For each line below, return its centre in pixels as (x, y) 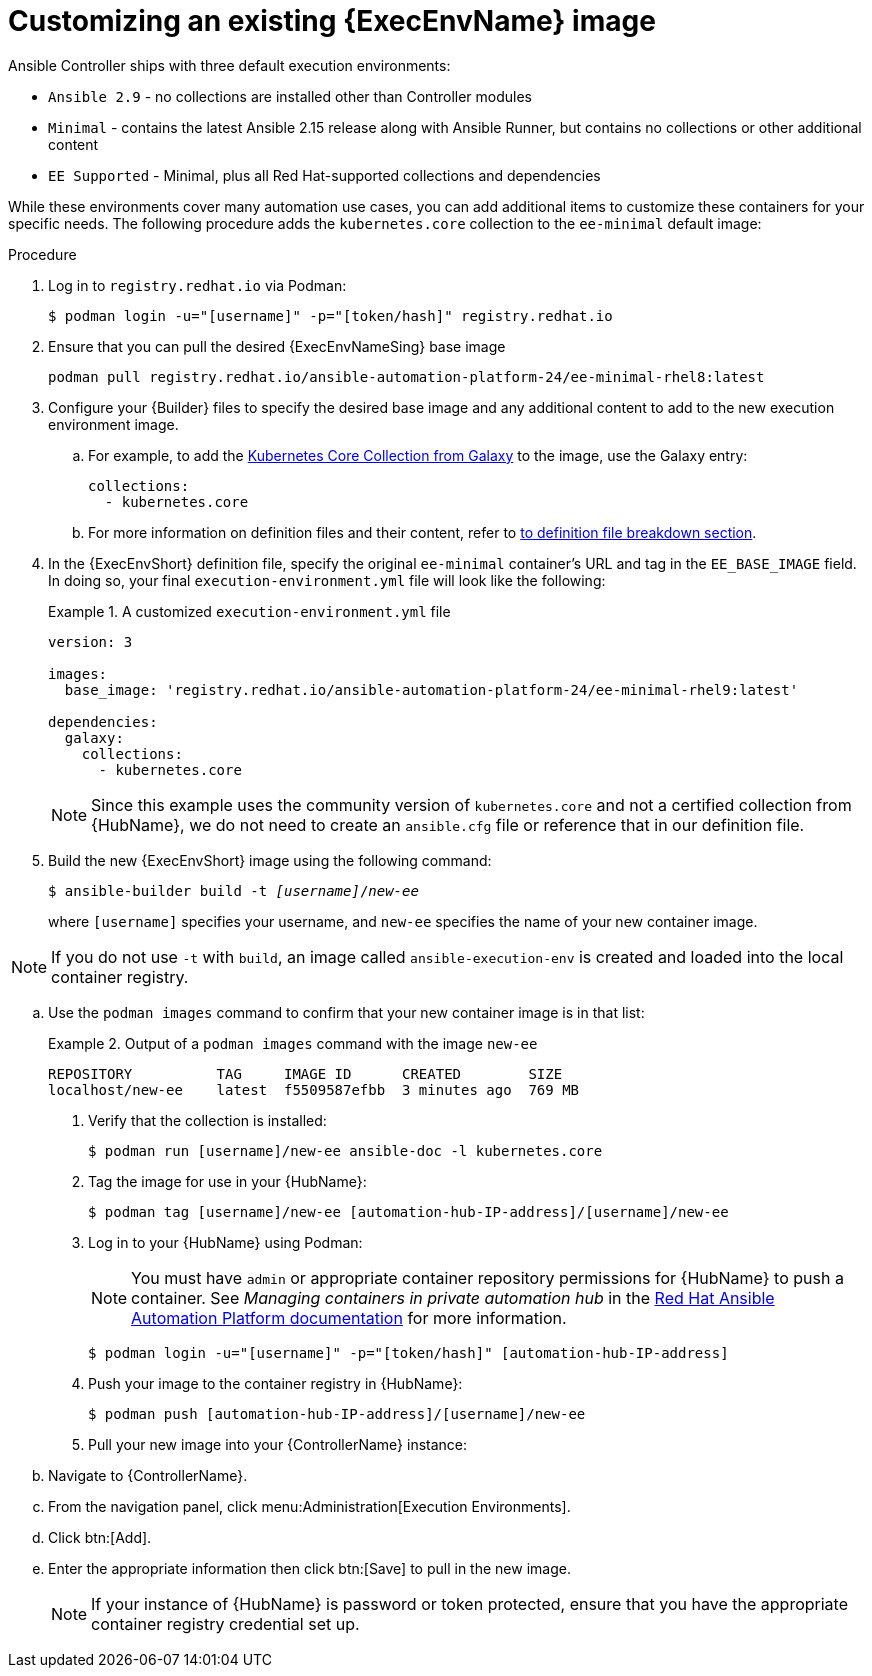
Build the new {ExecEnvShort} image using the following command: (270, 860)
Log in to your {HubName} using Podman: (225, 1242)
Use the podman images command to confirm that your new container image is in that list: (346, 1012)
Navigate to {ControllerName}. (148, 1475)
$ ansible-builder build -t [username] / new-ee (233, 890)
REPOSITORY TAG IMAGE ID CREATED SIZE (305, 1073)
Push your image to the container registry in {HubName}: (275, 1383)
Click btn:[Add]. (100, 1537)
